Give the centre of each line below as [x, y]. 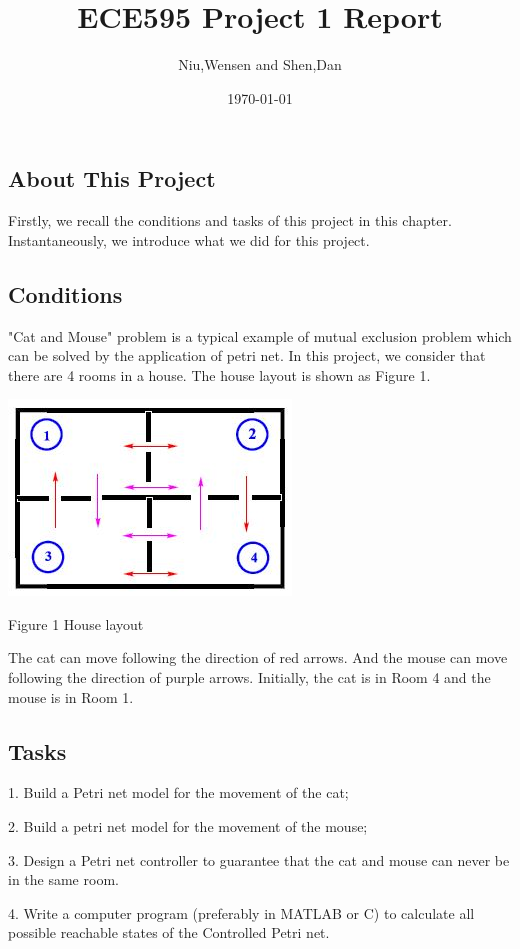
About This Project [112, 178]
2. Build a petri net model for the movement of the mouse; [188, 826]
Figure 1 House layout [76, 623]
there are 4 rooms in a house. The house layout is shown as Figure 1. [219, 374]
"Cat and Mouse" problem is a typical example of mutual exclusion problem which [260, 335]
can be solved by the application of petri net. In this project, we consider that [247, 355]
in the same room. [63, 879]
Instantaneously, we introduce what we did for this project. [189, 239]
